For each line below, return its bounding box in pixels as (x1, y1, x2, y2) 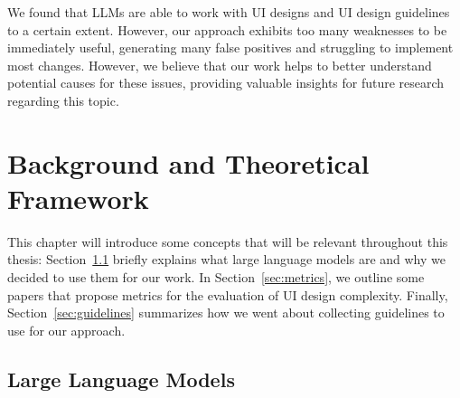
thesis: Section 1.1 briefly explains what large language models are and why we (7, 250, 446, 269)
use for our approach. (7, 320, 126, 339)
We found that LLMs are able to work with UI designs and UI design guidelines (7, 3, 450, 21)
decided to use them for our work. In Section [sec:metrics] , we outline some (7, 268, 425, 287)
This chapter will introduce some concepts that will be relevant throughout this (7, 232, 448, 251)
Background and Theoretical (7, 144, 370, 181)
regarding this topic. (7, 90, 119, 109)
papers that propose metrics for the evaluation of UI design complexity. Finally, (7, 285, 448, 304)
